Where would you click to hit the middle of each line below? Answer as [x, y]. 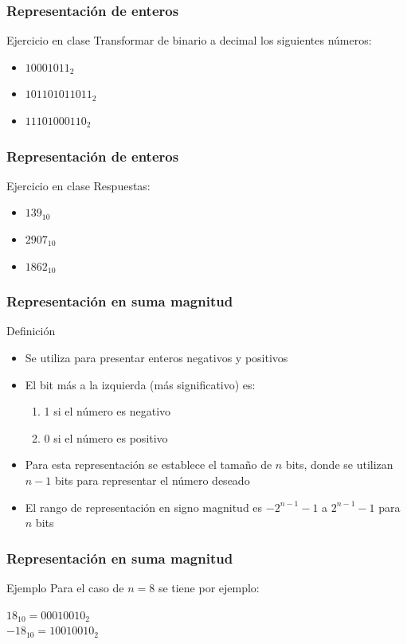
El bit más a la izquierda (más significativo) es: [140, 384]
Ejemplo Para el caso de [65, 587]
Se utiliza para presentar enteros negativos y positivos [157, 357]
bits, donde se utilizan [339, 464]
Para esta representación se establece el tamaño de [149, 464]
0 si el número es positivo [106, 437]
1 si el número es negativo [108, 411]
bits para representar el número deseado [152, 480]
